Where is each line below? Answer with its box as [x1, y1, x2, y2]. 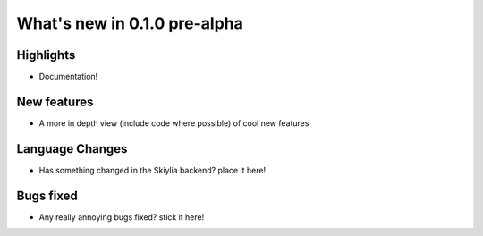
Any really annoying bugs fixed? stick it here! [38, 211, 205, 223]
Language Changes [16, 141, 128, 156]
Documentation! [38, 72, 98, 82]
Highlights [16, 47, 76, 63]
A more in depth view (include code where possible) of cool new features [38, 117, 309, 129]
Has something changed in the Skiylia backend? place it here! [38, 164, 267, 175]
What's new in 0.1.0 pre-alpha [16, 13, 243, 33]
